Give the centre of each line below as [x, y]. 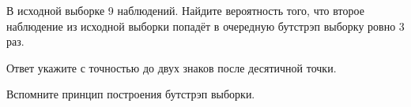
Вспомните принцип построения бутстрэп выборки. [131, 94]
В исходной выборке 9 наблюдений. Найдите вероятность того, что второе [185, 10]
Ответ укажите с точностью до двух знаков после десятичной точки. [172, 67]
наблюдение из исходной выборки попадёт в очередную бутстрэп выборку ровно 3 [205, 26]
